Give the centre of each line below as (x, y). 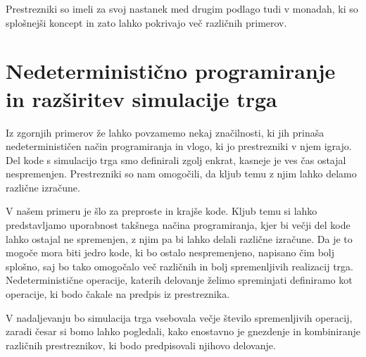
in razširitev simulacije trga (141, 98)
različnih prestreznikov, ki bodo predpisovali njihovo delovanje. (141, 345)
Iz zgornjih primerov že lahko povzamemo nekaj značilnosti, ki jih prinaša (165, 132)
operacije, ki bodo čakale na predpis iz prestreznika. (118, 294)
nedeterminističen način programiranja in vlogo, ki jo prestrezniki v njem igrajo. (179, 146)
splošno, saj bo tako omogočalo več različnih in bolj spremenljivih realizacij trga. (179, 266)
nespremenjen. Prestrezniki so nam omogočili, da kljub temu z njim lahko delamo (181, 174)
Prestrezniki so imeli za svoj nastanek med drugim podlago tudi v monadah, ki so (182, 8)
